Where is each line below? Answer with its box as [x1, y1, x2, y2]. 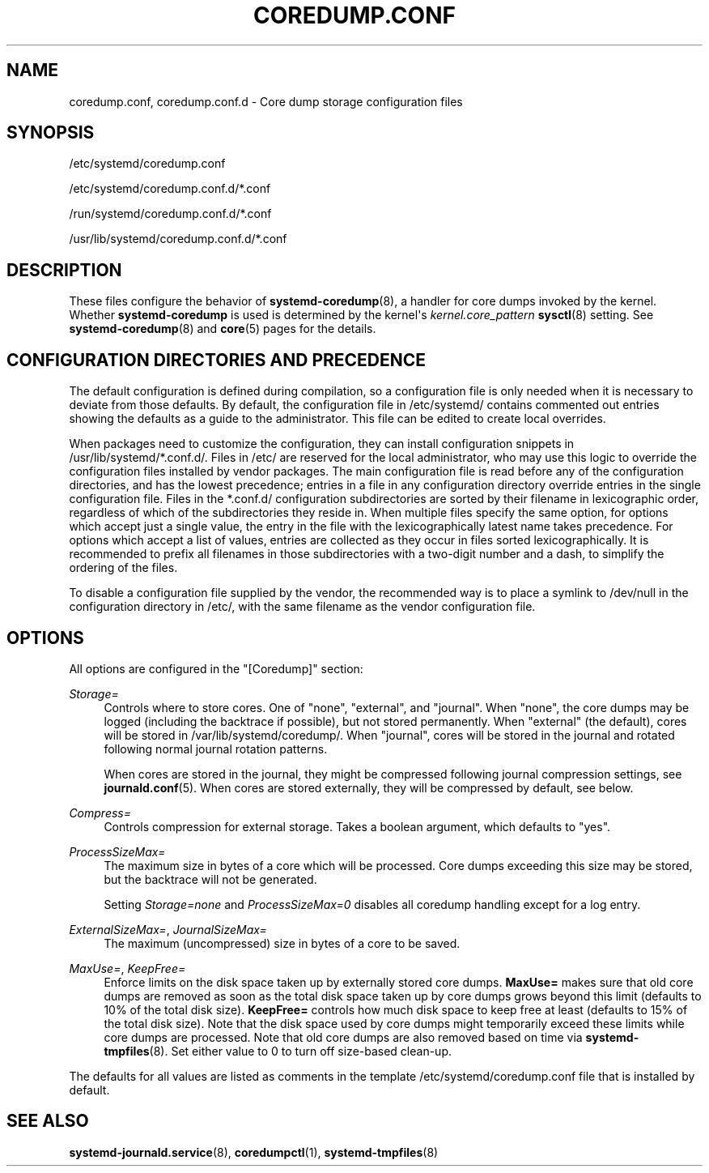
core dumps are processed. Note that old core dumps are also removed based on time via [104, 1030, 583, 1044]
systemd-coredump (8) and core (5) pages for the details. [69, 322, 376, 336]
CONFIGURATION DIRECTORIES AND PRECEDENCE [6, 349, 427, 370]
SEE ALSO [6, 1111, 89, 1132]
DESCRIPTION [6, 259, 122, 280]
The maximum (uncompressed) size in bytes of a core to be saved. [104, 936, 461, 950]
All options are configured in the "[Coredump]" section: [69, 661, 363, 676]
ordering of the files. [69, 561, 178, 575]
